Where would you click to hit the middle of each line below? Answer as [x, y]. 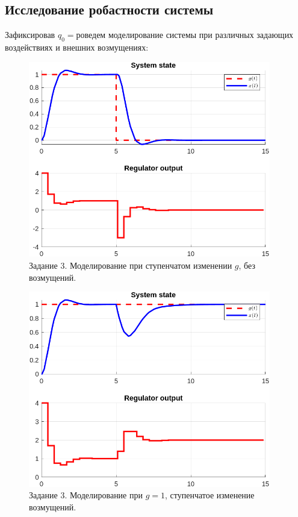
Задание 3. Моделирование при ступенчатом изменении [131, 265]
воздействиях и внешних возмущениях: [77, 47]
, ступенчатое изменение [210, 495]
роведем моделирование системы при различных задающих [185, 35]
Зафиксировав [30, 35]
